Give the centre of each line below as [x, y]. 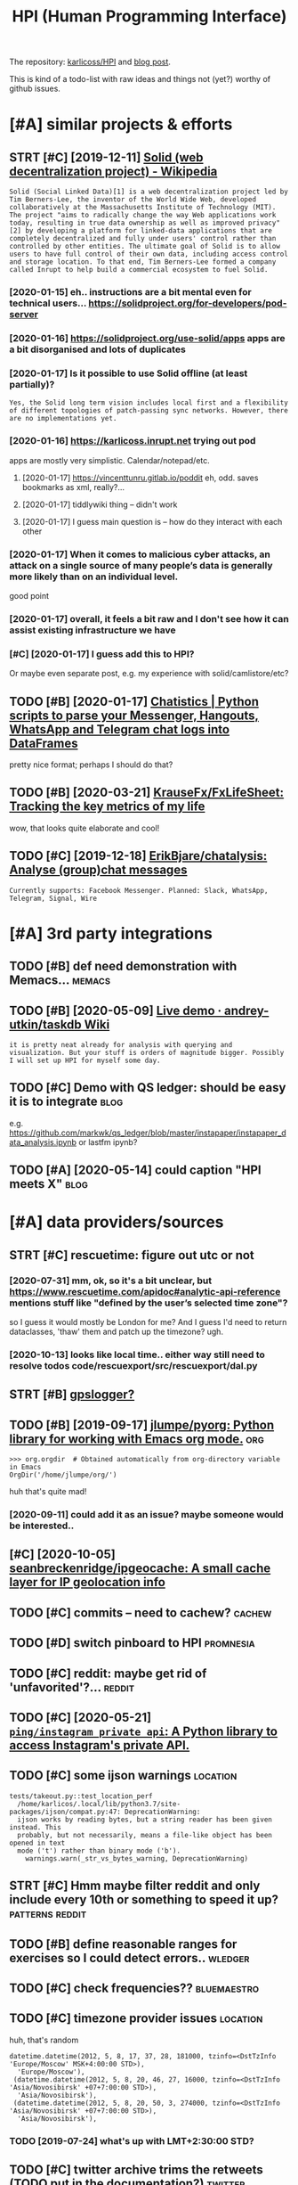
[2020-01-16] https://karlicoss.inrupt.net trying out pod [133, 441]
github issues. [35, 89]
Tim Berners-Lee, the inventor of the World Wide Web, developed [133, 200]
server [24, 315]
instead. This [36, 1827]
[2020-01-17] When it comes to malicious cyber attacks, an [140, 554]
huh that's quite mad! [48, 1492]
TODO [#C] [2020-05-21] [81, 1718]
